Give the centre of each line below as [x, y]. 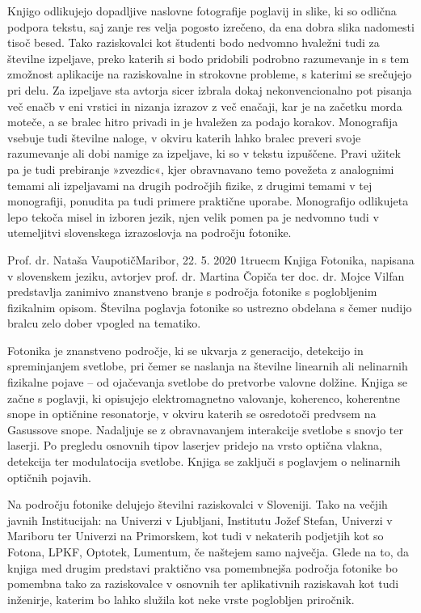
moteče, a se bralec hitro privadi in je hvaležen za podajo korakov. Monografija [203, 122]
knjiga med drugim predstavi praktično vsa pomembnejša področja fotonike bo [203, 567]
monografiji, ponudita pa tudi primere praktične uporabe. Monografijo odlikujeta [208, 201]
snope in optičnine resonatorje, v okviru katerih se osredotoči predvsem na [192, 414]
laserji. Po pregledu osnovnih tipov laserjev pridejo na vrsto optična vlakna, [195, 445]
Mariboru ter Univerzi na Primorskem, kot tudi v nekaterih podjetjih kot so [196, 536]
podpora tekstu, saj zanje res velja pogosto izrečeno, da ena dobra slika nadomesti [211, 26]
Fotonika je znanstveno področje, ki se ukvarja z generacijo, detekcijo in [185, 350]
